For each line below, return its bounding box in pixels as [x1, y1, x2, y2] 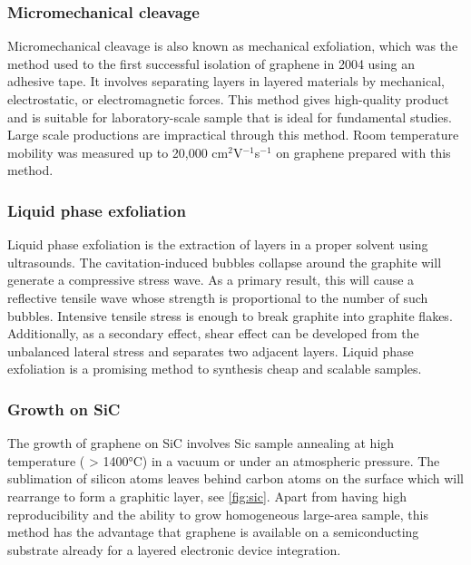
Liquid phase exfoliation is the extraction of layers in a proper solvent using [7, 235, 428, 254]
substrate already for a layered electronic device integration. [7, 540, 341, 559]
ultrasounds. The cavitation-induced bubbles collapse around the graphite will [7, 252, 442, 271]
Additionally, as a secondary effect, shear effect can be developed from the [7, 324, 419, 343]
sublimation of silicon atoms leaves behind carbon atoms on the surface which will [7, 469, 464, 488]
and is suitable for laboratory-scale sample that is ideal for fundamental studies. [7, 107, 452, 126]
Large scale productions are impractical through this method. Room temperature [7, 125, 459, 144]
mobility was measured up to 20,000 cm [7, 142, 229, 161]
